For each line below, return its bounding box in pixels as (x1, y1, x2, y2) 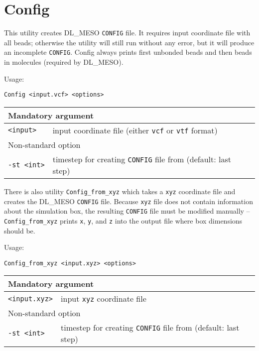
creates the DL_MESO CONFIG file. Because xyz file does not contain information (4, 196, 253, 206)
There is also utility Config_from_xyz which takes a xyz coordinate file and (4, 186, 236, 196)
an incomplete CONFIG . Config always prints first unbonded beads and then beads (4, 47, 252, 57)
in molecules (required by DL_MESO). (4, 57, 124, 67)
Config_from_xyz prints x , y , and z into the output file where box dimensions (4, 215, 243, 226)
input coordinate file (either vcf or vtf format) (52, 124, 218, 136)
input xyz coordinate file (61, 293, 146, 305)
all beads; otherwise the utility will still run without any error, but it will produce (4, 37, 255, 47)
